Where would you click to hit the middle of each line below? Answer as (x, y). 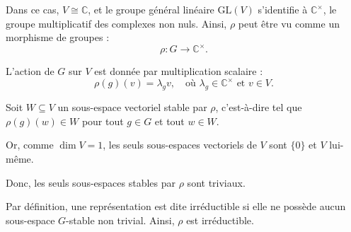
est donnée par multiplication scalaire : (179, 71)
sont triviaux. (216, 182)
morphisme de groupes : (58, 37)
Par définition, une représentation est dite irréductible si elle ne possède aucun (176, 206)
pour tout (103, 121)
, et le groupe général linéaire (151, 9)
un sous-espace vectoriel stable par (132, 107)
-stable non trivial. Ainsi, (120, 220)
